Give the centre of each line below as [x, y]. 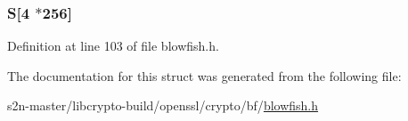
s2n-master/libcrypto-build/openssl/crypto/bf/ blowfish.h [163, 105]
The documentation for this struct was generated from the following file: [204, 75]
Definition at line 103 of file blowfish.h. [113, 46]
